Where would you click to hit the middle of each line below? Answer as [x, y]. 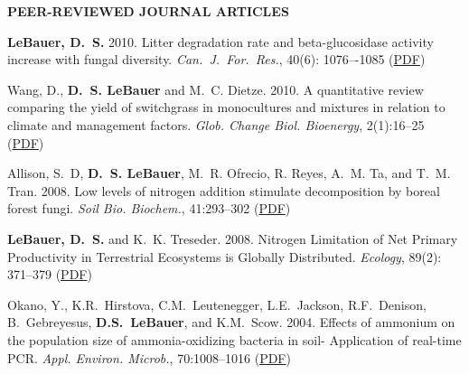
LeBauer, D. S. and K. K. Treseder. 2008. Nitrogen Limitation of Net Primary [233, 238]
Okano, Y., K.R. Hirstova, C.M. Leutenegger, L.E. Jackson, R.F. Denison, [217, 304]
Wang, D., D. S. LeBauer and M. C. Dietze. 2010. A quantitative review [216, 89]
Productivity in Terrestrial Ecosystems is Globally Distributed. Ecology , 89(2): [225, 256]
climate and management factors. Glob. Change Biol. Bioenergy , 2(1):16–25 [216, 124]
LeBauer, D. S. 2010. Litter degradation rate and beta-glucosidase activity [220, 41]
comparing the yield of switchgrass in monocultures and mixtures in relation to [226, 107]
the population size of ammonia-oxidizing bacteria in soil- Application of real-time [234, 339]
